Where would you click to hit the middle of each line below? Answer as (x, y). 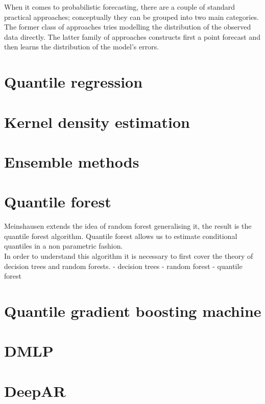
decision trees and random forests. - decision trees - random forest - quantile (123, 266)
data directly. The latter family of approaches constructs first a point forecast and (132, 36)
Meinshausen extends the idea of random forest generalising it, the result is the (128, 226)
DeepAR (35, 390)
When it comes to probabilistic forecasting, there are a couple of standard (120, 7)
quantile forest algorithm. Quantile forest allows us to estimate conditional (121, 236)
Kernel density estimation (97, 122)
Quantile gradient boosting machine (133, 311)
